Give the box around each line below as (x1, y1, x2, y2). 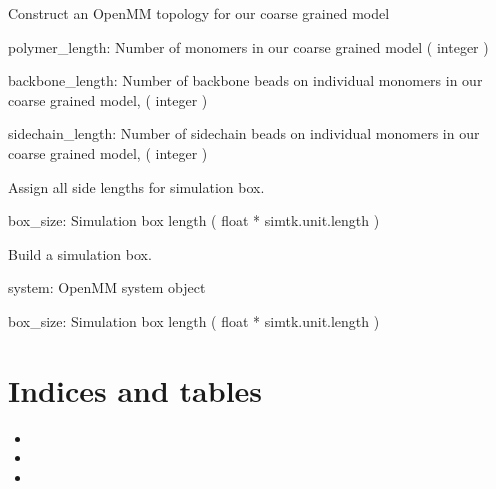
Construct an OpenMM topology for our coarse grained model (8, 3, 390, 23)
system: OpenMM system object (8, 277, 206, 298)
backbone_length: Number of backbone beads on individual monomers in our (8, 70, 483, 91)
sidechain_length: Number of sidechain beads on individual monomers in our (8, 123, 480, 144)
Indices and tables (8, 369, 263, 410)
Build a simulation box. (8, 243, 152, 264)
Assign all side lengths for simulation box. (8, 176, 265, 197)
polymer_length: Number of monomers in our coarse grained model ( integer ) (8, 36, 489, 57)
